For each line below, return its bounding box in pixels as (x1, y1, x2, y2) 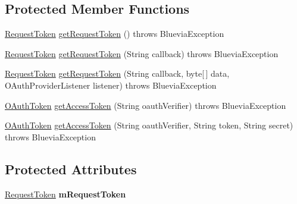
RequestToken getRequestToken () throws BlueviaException (5, 27, 224, 40)
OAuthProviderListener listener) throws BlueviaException (5, 79, 217, 91)
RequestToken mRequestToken (5, 187, 126, 200)
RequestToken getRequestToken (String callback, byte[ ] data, (5, 67, 230, 80)
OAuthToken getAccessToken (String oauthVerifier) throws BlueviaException (5, 99, 286, 111)
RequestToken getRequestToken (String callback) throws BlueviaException (5, 47, 279, 59)
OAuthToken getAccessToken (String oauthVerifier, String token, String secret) (5, 119, 293, 131)
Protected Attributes (5, 159, 137, 178)
